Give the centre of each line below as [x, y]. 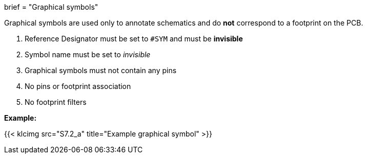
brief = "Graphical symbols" [51, 7]
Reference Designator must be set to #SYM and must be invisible [134, 39]
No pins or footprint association [78, 86]
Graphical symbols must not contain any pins [101, 70]
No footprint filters [56, 102]
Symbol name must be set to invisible [88, 54]
